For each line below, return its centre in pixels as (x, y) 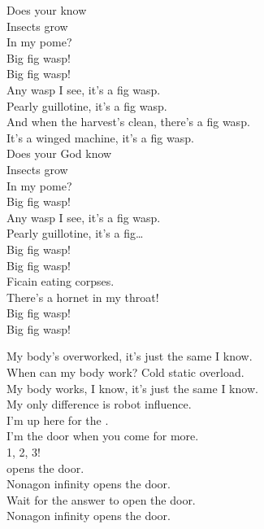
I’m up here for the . (58, 420)
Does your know (47, 10)
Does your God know (59, 153)
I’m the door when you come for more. (103, 436)
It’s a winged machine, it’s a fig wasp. (100, 137)
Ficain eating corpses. (61, 281)
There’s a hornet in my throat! (83, 297)
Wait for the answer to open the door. (101, 499)
